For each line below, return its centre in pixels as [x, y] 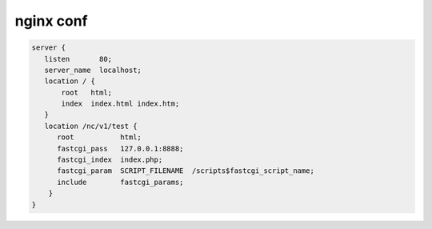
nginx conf [51, 21]
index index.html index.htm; [120, 104]
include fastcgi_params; [120, 182]
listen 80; [78, 59]
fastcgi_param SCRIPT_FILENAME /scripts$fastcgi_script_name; [186, 171]
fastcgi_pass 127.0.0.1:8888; [120, 149]
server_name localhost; [93, 70]
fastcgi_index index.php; [110, 160]
